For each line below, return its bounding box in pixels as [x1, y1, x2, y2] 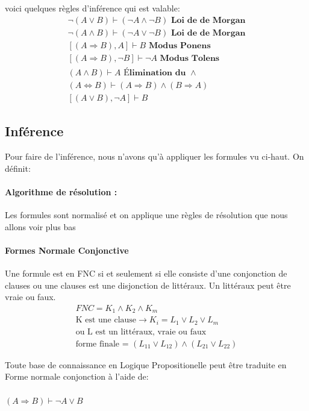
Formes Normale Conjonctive [5, 243, 129, 256]
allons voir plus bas [5, 220, 76, 233]
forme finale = [75, 339, 129, 348]
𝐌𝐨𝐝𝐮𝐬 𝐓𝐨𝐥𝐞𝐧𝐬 [160, 54, 220, 63]
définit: [5, 162, 31, 174]
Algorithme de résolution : [5, 185, 117, 198]
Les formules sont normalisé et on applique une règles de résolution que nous [5, 209, 288, 221]
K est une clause [75, 316, 137, 325]
